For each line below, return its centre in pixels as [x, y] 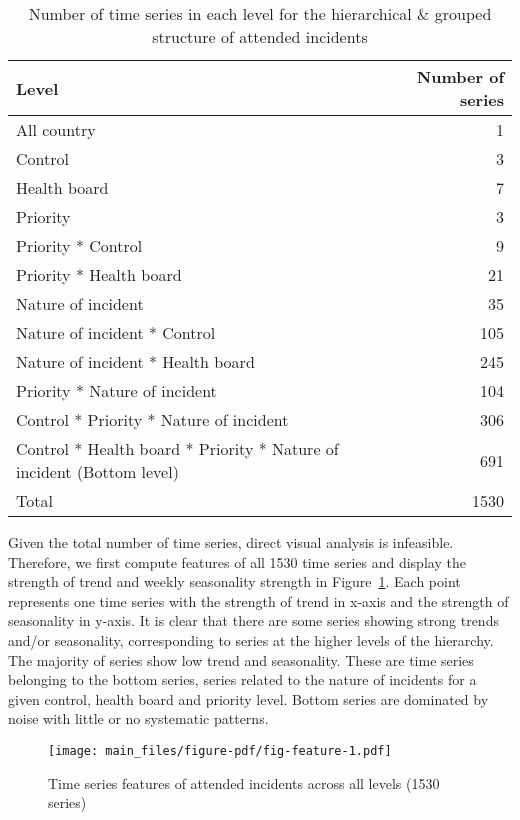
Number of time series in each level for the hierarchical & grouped [260, 13]
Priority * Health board [99, 274]
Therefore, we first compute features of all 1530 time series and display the [237, 561]
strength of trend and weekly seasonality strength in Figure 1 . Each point [234, 581]
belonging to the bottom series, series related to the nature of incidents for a [242, 679]
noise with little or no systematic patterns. [138, 718]
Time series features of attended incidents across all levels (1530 [244, 782]
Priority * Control [79, 245]
